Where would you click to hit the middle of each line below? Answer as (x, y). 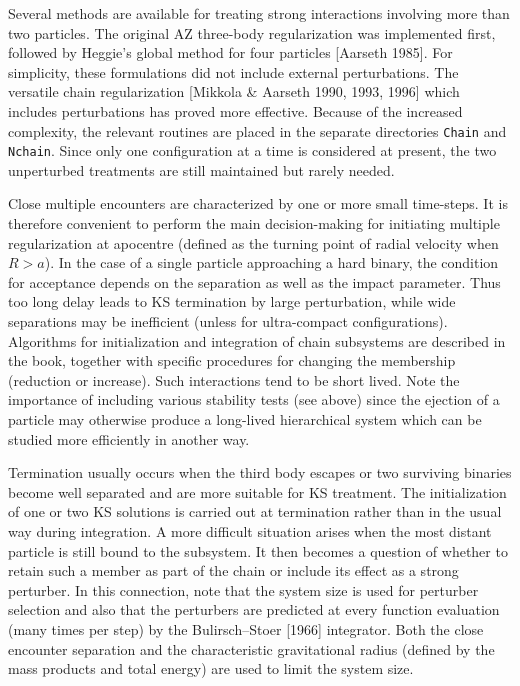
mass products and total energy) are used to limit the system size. (211, 668)
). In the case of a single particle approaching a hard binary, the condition (271, 262)
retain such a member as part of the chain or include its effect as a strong (233, 570)
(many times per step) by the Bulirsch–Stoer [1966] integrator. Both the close (246, 628)
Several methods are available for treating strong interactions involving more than (259, 13)
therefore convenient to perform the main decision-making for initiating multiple (254, 223)
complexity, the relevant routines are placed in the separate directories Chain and (257, 130)
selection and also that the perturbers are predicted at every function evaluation (254, 609)
